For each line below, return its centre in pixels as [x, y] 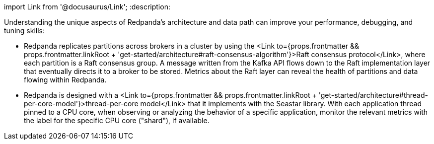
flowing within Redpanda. [65, 80]
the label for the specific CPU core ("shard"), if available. [117, 120]
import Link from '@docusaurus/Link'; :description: [87, 7]
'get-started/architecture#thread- [373, 95]
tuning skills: [24, 31]
